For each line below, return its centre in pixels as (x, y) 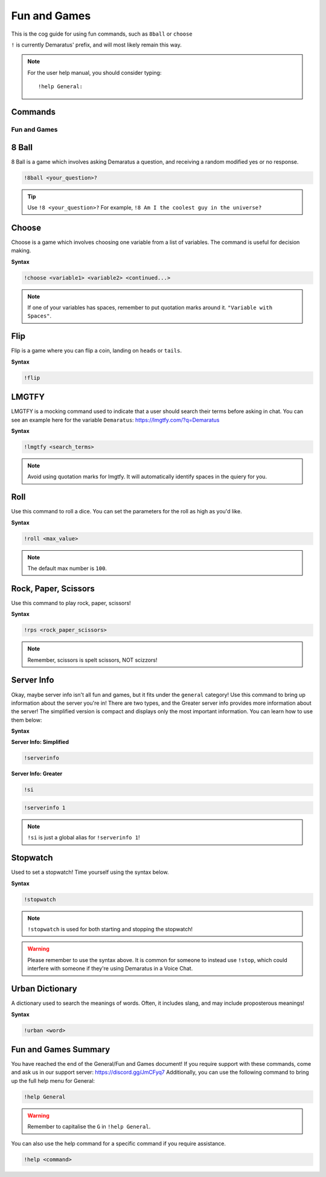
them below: (27, 720)
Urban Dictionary (44, 989)
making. (21, 251)
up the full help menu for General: (53, 1080)
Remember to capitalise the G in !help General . (89, 1127)
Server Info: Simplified (40, 742)
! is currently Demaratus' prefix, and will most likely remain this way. (97, 45)
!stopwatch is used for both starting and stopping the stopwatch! (110, 929)
